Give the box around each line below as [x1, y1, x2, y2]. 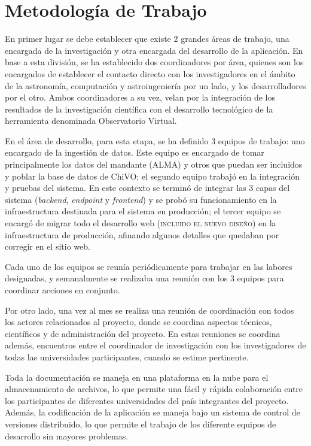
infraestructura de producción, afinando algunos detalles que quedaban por [5, 228, 279, 241]
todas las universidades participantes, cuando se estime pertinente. [5, 350, 249, 363]
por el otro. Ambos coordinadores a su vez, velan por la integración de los [5, 91, 276, 104]
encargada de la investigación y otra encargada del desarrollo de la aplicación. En [5, 44, 303, 56]
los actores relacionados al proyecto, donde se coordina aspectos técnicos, [5, 315, 272, 328]
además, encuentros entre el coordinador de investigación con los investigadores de [5, 339, 306, 351]
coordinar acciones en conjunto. [5, 284, 120, 296]
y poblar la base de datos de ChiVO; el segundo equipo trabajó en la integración [5, 169, 300, 182]
